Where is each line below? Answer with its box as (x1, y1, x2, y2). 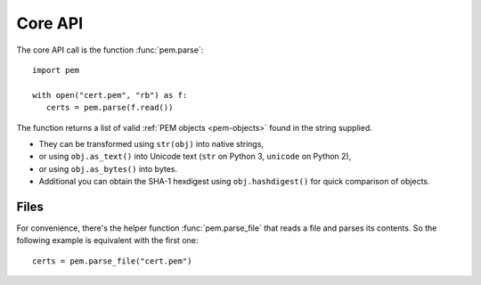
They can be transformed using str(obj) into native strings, (38, 138, 265, 149)
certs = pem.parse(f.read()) (45, 102, 174, 113)
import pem (32, 65, 80, 75)
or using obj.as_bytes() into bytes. (38, 163, 178, 174)
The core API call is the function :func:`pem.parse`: (16, 45, 204, 55)
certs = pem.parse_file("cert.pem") (32, 256, 192, 266)
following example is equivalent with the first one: (16, 235, 199, 246)
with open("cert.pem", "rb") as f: (32, 90, 188, 100)
